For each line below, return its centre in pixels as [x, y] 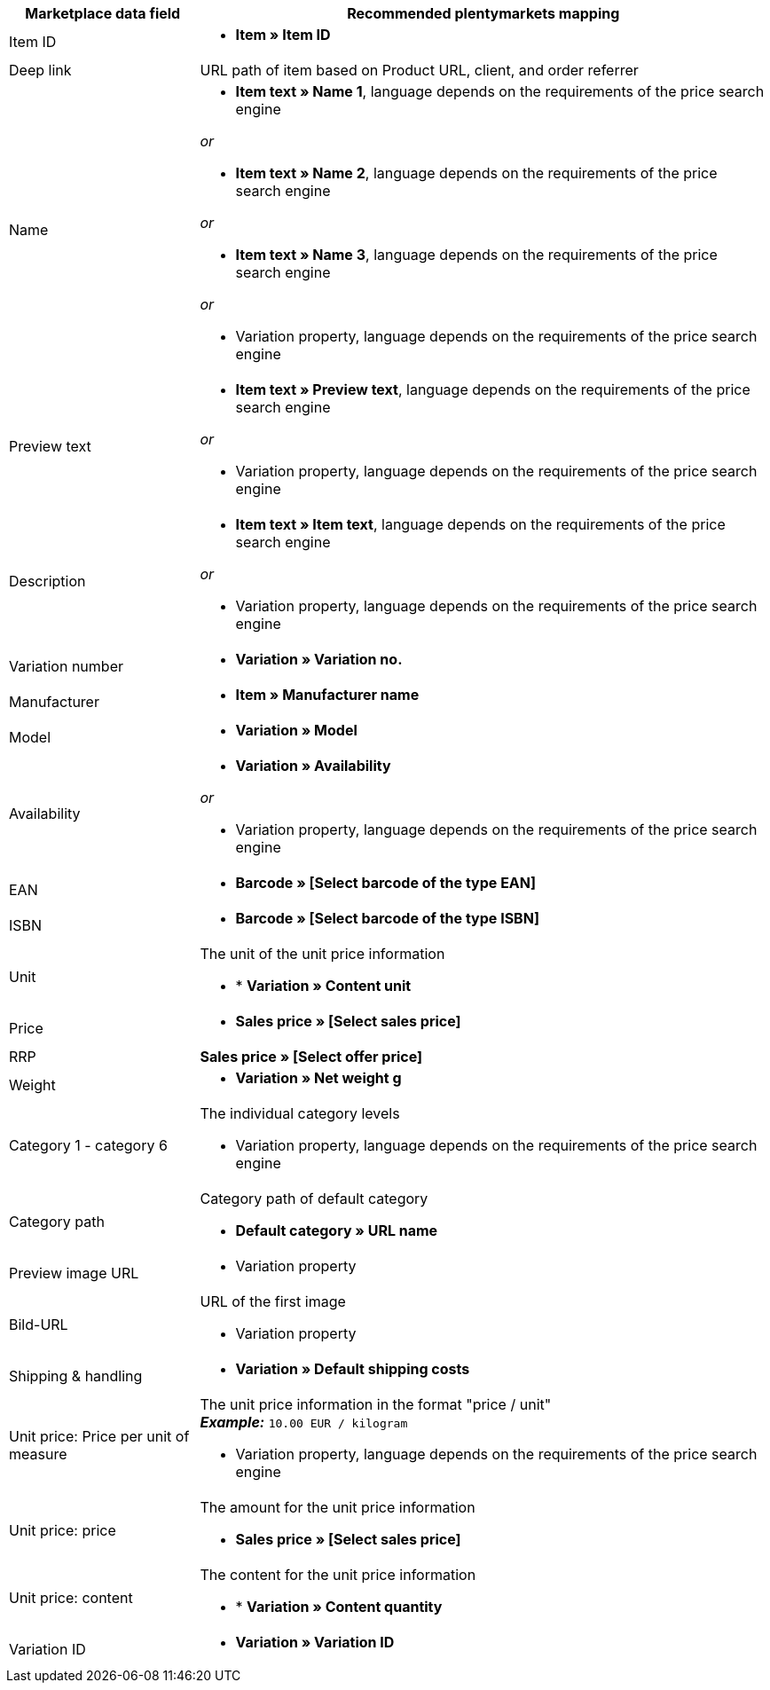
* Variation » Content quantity [339, 1607]
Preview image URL [74, 1273]
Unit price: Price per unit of [99, 1436]
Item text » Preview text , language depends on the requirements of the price [493, 389]
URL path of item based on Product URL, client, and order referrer [419, 70]
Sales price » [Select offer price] [311, 1057]
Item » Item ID [283, 35]
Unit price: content [71, 1598]
